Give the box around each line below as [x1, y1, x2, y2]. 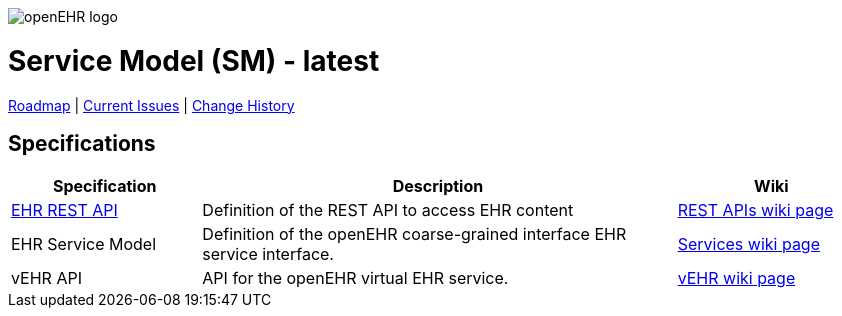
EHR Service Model [11, 234, 157, 255]
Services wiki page [677, 234, 821, 255]
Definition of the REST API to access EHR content [202, 200, 574, 221]
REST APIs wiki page [677, 200, 834, 221]
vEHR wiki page [677, 268, 796, 289]
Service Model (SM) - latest [8, 43, 380, 78]
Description [392, 176, 484, 197]
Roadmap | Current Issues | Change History [8, 96, 295, 114]
